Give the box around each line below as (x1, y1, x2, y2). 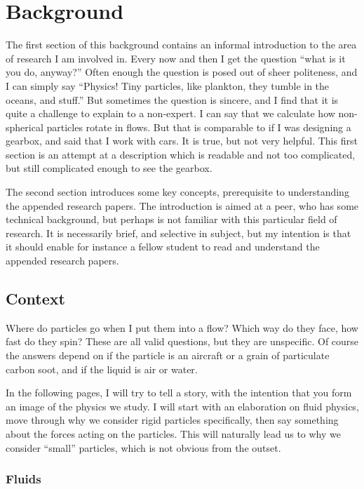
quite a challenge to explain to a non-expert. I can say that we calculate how (6, 106, 335, 121)
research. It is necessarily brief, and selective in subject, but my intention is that (6, 225, 351, 240)
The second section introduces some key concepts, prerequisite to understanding (6, 185, 349, 199)
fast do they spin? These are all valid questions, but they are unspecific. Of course (6, 334, 359, 349)
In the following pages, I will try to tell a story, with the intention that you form (6, 385, 352, 400)
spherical (6, 119, 43, 134)
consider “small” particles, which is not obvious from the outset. (6, 440, 281, 455)
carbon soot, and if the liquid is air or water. (6, 361, 198, 376)
